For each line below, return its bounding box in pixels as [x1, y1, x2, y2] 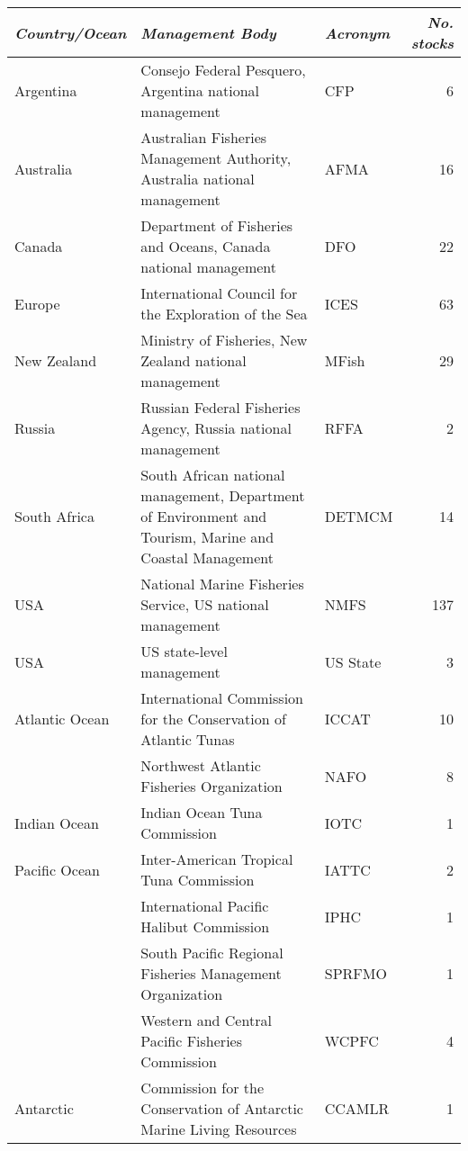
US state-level [140, 641, 228, 661]
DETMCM [324, 506, 393, 526]
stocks [410, 32, 454, 53]
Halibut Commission [140, 916, 270, 937]
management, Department [140, 485, 305, 506]
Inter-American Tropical [140, 849, 293, 869]
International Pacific [140, 895, 269, 916]
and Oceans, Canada [140, 236, 271, 256]
